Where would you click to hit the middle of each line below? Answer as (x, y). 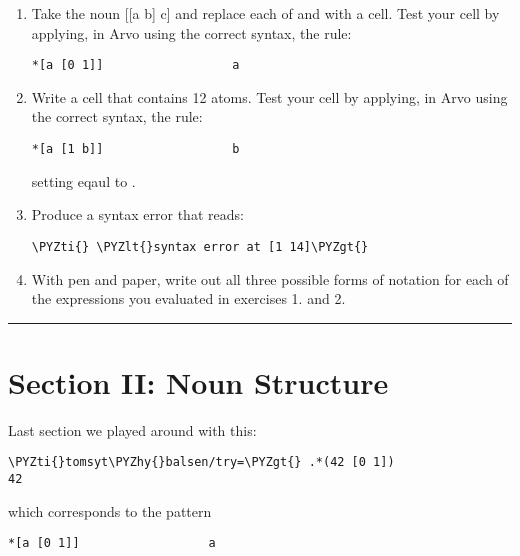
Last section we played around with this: (132, 429)
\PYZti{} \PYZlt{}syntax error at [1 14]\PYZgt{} (200, 246)
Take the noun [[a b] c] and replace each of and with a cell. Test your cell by (265, 13)
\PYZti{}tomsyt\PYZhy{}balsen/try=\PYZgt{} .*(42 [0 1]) (201, 462)
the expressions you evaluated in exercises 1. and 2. (188, 298)
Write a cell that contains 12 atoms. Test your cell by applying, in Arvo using (269, 96)
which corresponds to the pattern (110, 510)
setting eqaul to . (83, 180)
